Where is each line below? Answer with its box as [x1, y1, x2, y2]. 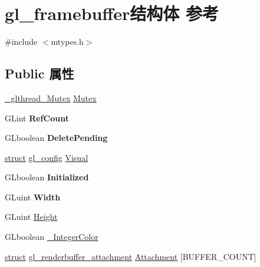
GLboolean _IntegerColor [5, 230, 98, 243]
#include [5, 35, 38, 48]
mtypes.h [51, 35, 84, 48]
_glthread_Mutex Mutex [5, 91, 97, 104]
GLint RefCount [5, 111, 69, 124]
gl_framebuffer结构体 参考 [5, 1, 219, 25]
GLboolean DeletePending [5, 131, 108, 144]
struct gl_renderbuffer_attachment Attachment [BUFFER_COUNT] [5, 250, 256, 262]
